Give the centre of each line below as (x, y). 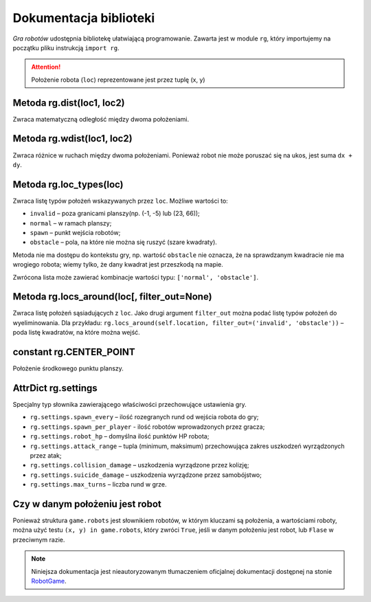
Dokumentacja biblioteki (84, 18)
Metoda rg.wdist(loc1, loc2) (73, 138)
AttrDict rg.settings (55, 388)
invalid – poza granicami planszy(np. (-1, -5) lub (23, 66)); (115, 214)
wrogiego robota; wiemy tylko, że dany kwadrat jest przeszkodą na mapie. (118, 265)
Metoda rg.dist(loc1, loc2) (69, 103)
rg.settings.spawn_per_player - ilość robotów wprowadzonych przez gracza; (147, 427)
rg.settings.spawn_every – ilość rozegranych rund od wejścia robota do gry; (144, 417)
